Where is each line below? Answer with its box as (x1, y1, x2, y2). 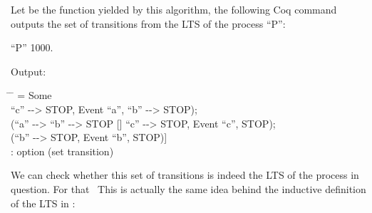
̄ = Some (11, 88, 52, 103)
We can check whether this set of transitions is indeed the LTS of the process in (11, 167, 359, 182)
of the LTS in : (11, 195, 76, 210)
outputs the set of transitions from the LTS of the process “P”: (11, 16, 286, 31)
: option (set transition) (11, 143, 114, 158)
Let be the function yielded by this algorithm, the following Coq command (11, 2, 337, 16)
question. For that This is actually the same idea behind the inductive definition (11, 181, 366, 196)
